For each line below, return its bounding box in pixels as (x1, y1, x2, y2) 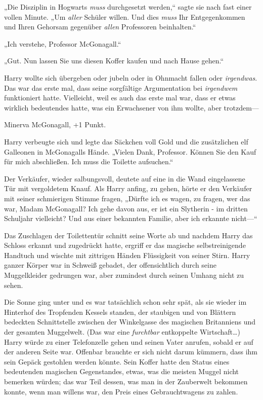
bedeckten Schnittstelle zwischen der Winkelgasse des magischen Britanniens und (4, 316, 255, 327)
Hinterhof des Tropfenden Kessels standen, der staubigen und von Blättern (4, 306, 236, 317)
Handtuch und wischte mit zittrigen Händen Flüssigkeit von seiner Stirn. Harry (4, 249, 250, 260)
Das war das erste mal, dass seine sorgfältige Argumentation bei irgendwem (4, 82, 238, 93)
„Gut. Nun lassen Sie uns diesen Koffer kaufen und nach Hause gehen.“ (4, 55, 224, 66)
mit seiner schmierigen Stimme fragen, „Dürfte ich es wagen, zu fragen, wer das (4, 193, 250, 203)
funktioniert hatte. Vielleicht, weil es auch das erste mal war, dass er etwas (4, 92, 236, 103)
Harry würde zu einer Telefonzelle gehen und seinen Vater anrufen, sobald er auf (4, 336, 253, 347)
